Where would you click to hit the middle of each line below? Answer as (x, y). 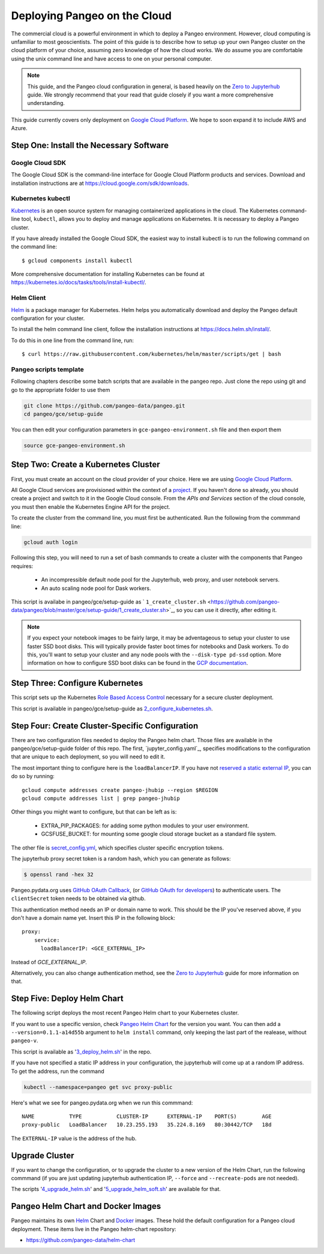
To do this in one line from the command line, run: (73, 340)
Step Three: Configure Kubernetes (77, 683)
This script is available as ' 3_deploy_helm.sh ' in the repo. (81, 1051)
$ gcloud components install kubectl (77, 260)
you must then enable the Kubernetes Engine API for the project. (91, 506)
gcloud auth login (51, 542)
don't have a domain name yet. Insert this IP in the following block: (93, 918)
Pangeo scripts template (47, 369)
